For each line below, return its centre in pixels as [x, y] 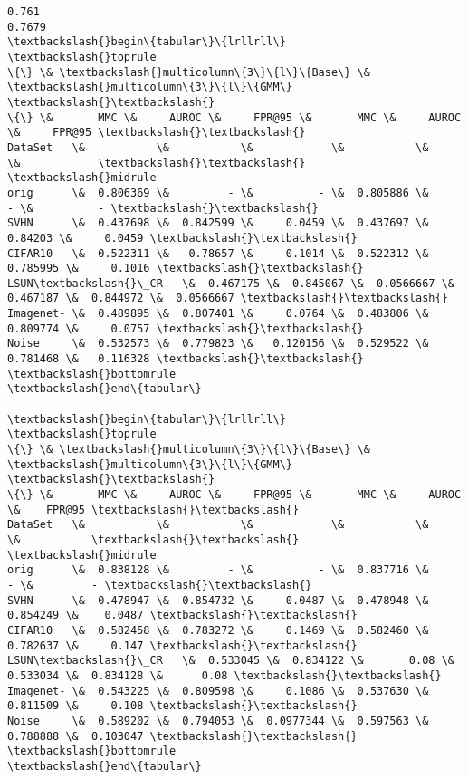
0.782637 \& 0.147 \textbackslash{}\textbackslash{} [182, 645]
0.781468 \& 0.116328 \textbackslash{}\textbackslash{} [186, 359]
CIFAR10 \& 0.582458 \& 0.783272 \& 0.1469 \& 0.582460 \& [218, 630]
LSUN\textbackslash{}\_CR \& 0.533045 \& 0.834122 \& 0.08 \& [231, 661]
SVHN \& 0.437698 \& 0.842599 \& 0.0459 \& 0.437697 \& [218, 223]
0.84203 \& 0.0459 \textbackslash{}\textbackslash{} [182, 238]
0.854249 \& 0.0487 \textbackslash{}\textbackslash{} [182, 616]
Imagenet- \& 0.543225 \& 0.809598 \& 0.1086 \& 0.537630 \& [218, 691]
